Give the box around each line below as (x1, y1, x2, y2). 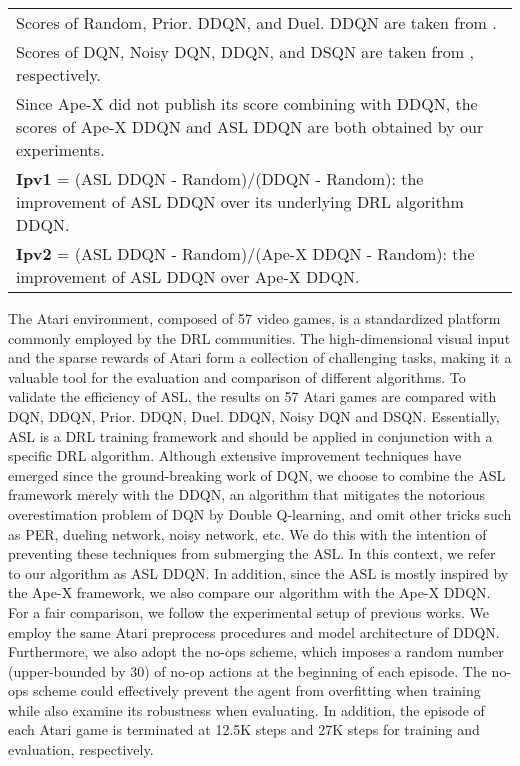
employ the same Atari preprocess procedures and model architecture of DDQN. (8, 621, 500, 642)
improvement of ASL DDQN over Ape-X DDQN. (16, 265, 360, 288)
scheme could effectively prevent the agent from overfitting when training (32, 680, 481, 701)
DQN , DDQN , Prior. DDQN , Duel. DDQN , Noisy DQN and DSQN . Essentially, (8, 405, 500, 426)
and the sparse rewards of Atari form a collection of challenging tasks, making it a (8, 347, 512, 368)
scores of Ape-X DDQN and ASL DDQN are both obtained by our (16, 115, 484, 138)
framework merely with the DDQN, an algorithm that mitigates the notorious (8, 484, 486, 505)
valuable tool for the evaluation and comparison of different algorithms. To (8, 366, 466, 387)
